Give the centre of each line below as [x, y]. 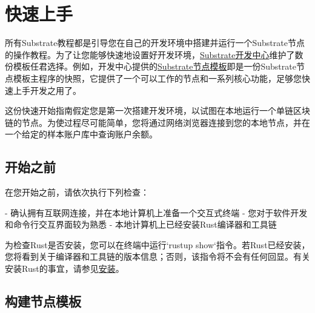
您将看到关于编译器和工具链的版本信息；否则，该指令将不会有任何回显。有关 [157, 256]
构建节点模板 [43, 301]
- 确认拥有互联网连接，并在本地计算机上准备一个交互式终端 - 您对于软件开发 [156, 212]
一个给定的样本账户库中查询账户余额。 [81, 134]
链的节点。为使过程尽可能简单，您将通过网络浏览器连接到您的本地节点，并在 [157, 122]
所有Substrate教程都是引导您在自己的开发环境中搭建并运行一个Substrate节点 [155, 43]
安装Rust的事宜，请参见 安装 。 [65, 269]
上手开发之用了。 [47, 90]
